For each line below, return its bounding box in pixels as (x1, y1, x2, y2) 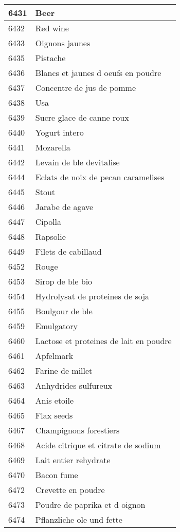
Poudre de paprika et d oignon (35, 499, 146, 510)
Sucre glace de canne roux (35, 111, 129, 123)
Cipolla (35, 216, 62, 227)
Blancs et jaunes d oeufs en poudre (35, 67, 161, 79)
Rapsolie (35, 231, 66, 242)
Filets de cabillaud (35, 245, 102, 257)
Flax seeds (35, 409, 73, 421)
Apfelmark (35, 350, 74, 362)
